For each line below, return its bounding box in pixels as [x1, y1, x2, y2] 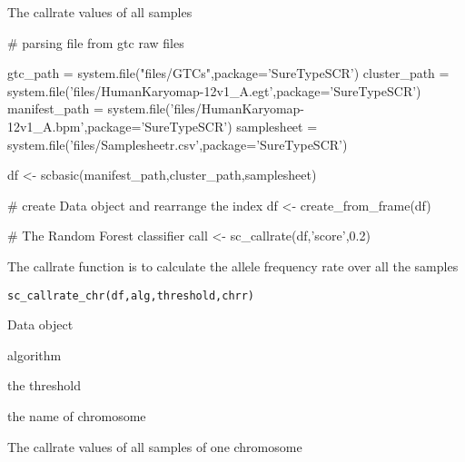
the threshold [7, 376, 82, 395]
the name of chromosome [7, 406, 146, 425]
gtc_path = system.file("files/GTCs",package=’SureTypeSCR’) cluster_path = [7, 64, 450, 83]
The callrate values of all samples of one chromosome [7, 437, 302, 456]
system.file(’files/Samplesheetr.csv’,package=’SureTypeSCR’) [7, 134, 348, 153]
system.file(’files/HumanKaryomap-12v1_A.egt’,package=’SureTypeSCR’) [7, 81, 421, 100]
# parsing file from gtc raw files [7, 33, 184, 52]
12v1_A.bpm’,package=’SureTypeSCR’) [7, 116, 232, 135]
